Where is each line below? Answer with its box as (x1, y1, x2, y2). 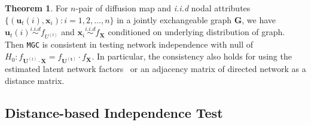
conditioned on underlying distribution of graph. (108, 26, 285, 38)
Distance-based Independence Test (5, 103, 223, 121)
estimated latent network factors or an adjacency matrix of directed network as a (5, 62, 306, 75)
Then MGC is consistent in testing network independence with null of (5, 38, 254, 51)
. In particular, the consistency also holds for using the (92, 50, 292, 62)
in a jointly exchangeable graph (117, 13, 231, 26)
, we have (242, 13, 276, 26)
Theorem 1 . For (5, 2, 68, 14)
